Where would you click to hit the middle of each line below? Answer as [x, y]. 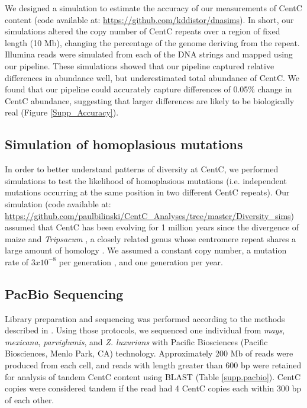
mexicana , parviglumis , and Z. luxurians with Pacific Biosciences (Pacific [136, 341]
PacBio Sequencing [64, 293]
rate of [17, 261]
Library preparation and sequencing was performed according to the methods [145, 318]
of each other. [30, 399]
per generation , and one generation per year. [141, 261]
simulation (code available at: [58, 203]
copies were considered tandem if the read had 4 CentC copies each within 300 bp [153, 388]
